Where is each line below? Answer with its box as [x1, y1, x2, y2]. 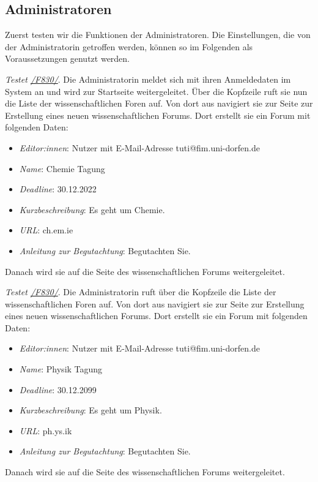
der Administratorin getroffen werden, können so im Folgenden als [5, 40, 253, 53]
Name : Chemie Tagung [19, 162, 105, 175]
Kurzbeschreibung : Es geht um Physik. [19, 404, 162, 416]
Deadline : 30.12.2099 [19, 383, 97, 396]
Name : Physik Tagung [19, 363, 103, 375]
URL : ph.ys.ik [19, 424, 72, 437]
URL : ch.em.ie [19, 224, 73, 236]
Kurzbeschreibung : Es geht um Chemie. [19, 203, 165, 216]
